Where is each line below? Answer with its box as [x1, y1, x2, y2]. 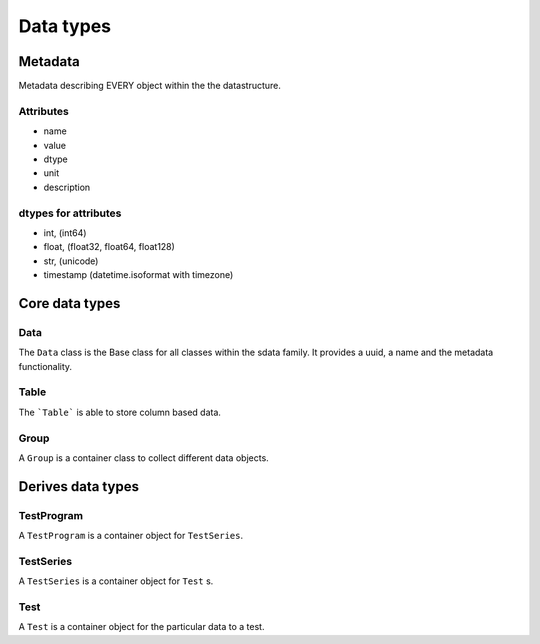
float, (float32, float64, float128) [43, 241, 175, 253]
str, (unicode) [43, 255, 99, 267]
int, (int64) [43, 226, 87, 239]
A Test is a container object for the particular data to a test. [18, 621, 265, 633]
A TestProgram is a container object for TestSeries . [18, 530, 244, 542]
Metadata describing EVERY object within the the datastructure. [18, 80, 282, 92]
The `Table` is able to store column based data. [18, 406, 222, 418]
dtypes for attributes [18, 206, 122, 220]
